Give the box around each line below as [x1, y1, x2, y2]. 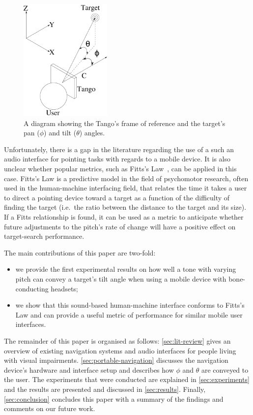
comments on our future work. [4, 403, 95, 414]
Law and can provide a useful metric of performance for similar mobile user [15, 309, 243, 319]
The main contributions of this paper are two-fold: [4, 247, 156, 257]
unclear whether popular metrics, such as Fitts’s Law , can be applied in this [4, 163, 237, 174]
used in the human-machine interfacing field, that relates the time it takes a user [4, 183, 247, 193]
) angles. [79, 128, 105, 138]
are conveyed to [201, 364, 249, 375]
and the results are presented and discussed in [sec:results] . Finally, [4, 383, 206, 394]
